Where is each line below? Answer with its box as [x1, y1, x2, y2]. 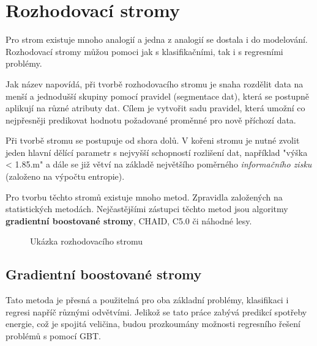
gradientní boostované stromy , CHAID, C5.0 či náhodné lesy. [6, 214, 252, 227]
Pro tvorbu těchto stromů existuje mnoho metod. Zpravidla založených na [6, 190, 283, 203]
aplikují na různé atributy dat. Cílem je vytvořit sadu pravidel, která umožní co [6, 101, 305, 114]
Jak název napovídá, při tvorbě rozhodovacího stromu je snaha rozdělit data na [6, 77, 304, 90]
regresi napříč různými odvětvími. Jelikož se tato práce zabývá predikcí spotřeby [6, 305, 307, 318]
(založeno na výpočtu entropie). [6, 170, 125, 183]
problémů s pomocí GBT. [6, 329, 101, 342]
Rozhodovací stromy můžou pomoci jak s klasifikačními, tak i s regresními [6, 45, 283, 57]
